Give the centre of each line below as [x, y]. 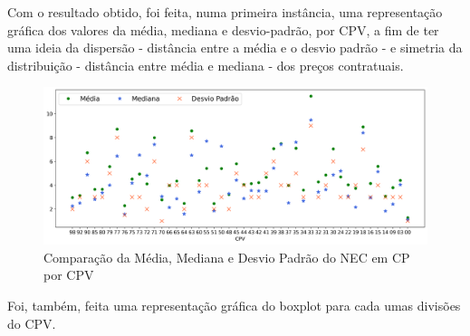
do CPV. [32, 323]
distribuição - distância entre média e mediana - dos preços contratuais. [206, 65]
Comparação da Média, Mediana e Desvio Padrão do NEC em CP [227, 257]
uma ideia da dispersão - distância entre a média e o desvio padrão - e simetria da [235, 48]
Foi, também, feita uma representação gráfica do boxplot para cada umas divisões [234, 306]
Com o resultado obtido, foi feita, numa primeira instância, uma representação [225, 12]
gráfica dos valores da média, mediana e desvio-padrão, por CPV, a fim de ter [223, 29]
